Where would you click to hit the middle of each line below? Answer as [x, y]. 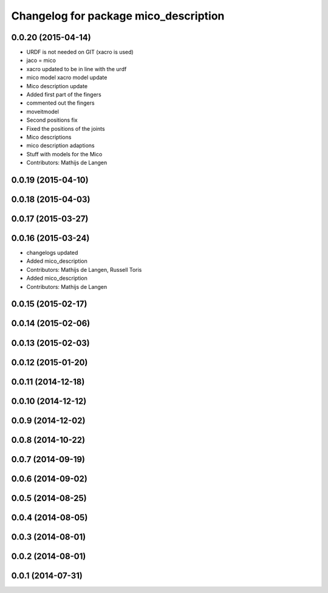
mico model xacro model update [67, 78]
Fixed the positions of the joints [66, 128]
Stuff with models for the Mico [64, 154]
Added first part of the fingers [64, 95]
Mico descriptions [49, 137]
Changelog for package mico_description [118, 16]
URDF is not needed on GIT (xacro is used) [80, 52]
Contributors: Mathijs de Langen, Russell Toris [84, 269]
